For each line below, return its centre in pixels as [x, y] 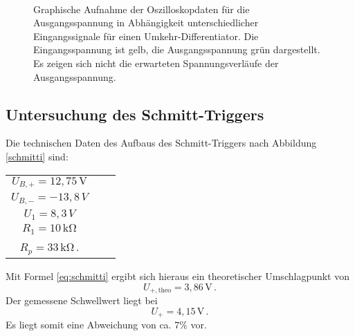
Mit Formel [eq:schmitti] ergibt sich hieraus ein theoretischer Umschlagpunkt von [178, 276]
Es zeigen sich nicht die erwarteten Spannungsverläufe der [156, 63]
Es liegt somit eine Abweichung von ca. [89, 325]
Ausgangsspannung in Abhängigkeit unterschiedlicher [146, 22]
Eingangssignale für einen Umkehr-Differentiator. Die [146, 36]
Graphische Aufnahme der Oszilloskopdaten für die [142, 9]
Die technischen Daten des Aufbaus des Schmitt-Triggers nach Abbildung [161, 143]
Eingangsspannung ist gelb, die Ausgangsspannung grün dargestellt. [177, 49]
